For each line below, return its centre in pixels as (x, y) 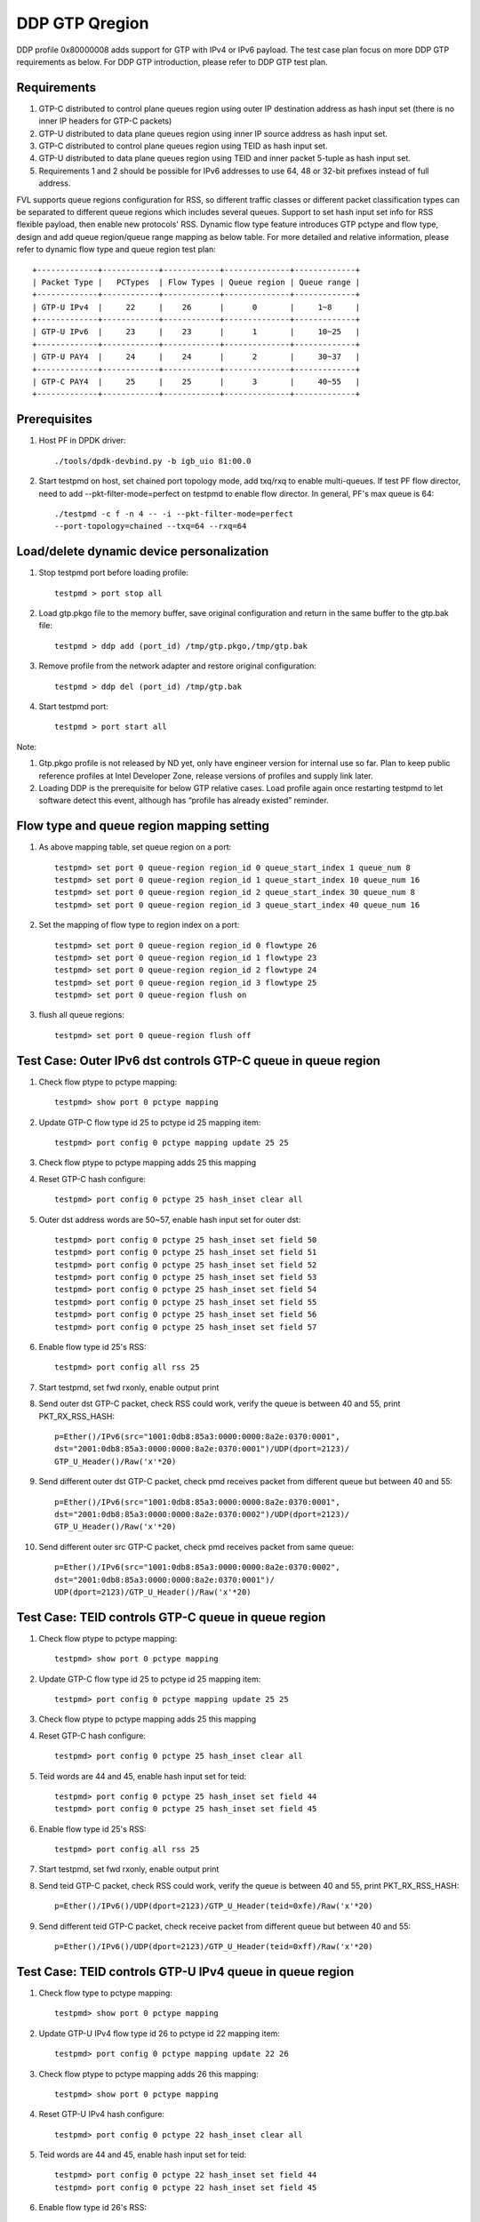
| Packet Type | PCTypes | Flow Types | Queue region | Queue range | (196, 282)
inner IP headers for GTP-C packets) (105, 121)
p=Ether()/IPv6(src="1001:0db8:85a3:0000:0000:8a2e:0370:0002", (198, 1567)
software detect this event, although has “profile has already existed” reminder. (184, 801)
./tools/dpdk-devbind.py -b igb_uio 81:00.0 (153, 461)
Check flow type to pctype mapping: (106, 1993)
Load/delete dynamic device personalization (143, 552)
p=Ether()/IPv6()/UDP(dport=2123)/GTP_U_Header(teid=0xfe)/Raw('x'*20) (214, 1906)
